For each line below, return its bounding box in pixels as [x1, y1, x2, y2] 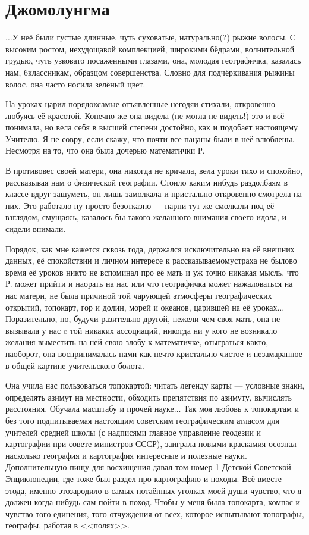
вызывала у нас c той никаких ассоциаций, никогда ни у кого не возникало [5, 324, 278, 336]
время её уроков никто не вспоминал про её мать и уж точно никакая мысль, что [5, 265, 299, 278]
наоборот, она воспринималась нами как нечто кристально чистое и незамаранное [5, 347, 302, 359]
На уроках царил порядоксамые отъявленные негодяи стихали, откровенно [5, 98, 275, 110]
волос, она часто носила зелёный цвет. [5, 77, 146, 90]
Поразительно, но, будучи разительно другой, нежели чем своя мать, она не [5, 312, 280, 325]
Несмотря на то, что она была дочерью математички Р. [5, 144, 205, 157]
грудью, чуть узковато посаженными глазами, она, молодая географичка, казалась [5, 54, 301, 67]
